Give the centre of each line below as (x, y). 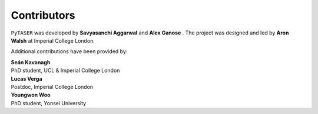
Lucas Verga (26, 78)
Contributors (43, 15)
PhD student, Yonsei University (49, 103)
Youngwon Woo (31, 95)
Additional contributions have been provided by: (69, 51)
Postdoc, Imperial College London (52, 87)
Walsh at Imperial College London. (53, 40)
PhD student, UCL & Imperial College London (65, 71)
